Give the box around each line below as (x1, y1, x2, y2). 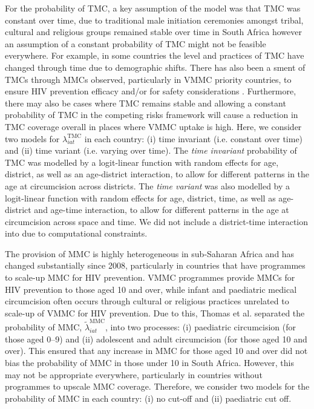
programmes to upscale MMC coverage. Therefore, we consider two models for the (5, 380, 310, 393)
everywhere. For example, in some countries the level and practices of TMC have (5, 49, 304, 62)
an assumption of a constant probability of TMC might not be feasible (5, 37, 266, 50)
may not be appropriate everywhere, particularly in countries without (5, 368, 263, 381)
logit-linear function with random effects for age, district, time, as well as (5, 191, 276, 204)
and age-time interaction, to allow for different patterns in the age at (34, 203, 289, 216)
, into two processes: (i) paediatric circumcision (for (105, 321, 296, 333)
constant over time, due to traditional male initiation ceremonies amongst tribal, (5, 13, 304, 26)
